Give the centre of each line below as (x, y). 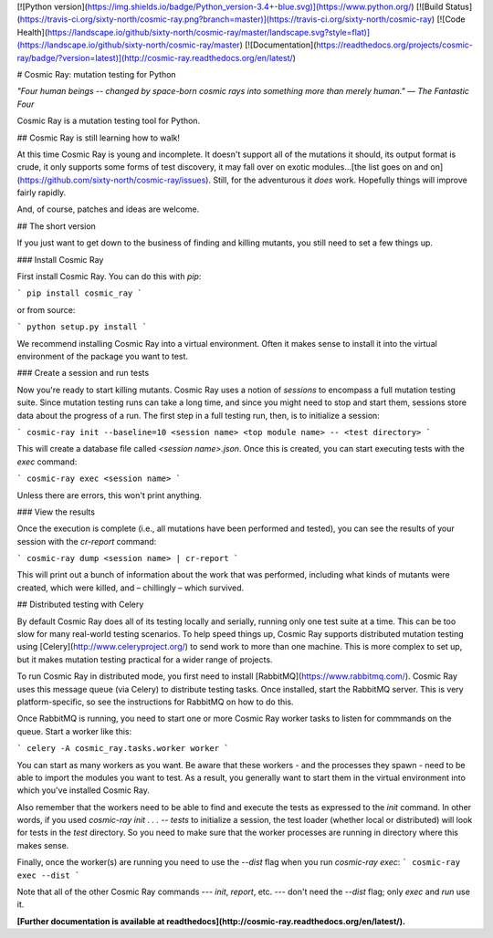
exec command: (47, 462)
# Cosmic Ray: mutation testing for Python (97, 74)
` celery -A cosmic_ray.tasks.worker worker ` (123, 749)
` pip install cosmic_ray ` (80, 293)
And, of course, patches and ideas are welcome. (108, 209)
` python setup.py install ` (82, 327)
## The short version (56, 226)
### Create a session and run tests (83, 373)
